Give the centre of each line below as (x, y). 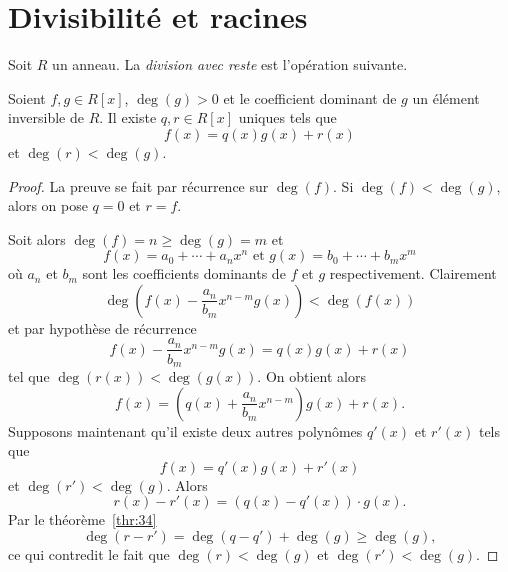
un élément (446, 97)
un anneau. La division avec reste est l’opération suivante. (230, 64)
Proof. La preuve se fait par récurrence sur (138, 185)
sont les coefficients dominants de (184, 273)
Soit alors (37, 238)
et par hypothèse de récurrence (102, 327)
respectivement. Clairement (413, 273)
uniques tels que (287, 117)
